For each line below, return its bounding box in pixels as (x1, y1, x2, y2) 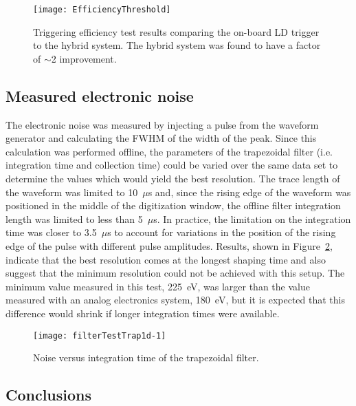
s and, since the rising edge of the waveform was (148, 184, 351, 199)
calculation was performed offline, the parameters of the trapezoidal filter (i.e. (5, 144, 333, 158)
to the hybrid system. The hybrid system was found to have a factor (33, 38, 321, 52)
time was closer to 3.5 (5, 225, 97, 239)
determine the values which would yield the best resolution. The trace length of (5, 171, 340, 186)
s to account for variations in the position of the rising (107, 225, 336, 239)
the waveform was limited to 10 (5, 184, 138, 199)
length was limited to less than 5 (5, 211, 143, 226)
